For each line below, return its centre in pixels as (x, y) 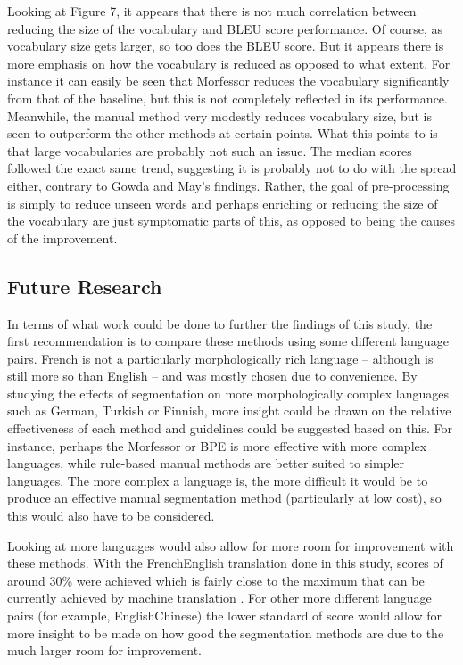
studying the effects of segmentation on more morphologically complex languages (228, 393)
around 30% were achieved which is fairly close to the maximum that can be (216, 580)
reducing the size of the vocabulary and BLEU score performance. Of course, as (225, 28)
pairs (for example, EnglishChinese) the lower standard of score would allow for (224, 616)
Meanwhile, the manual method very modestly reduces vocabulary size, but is (220, 115)
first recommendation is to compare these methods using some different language (228, 341)
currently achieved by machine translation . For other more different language (219, 598)
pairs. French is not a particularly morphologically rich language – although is (220, 358)
